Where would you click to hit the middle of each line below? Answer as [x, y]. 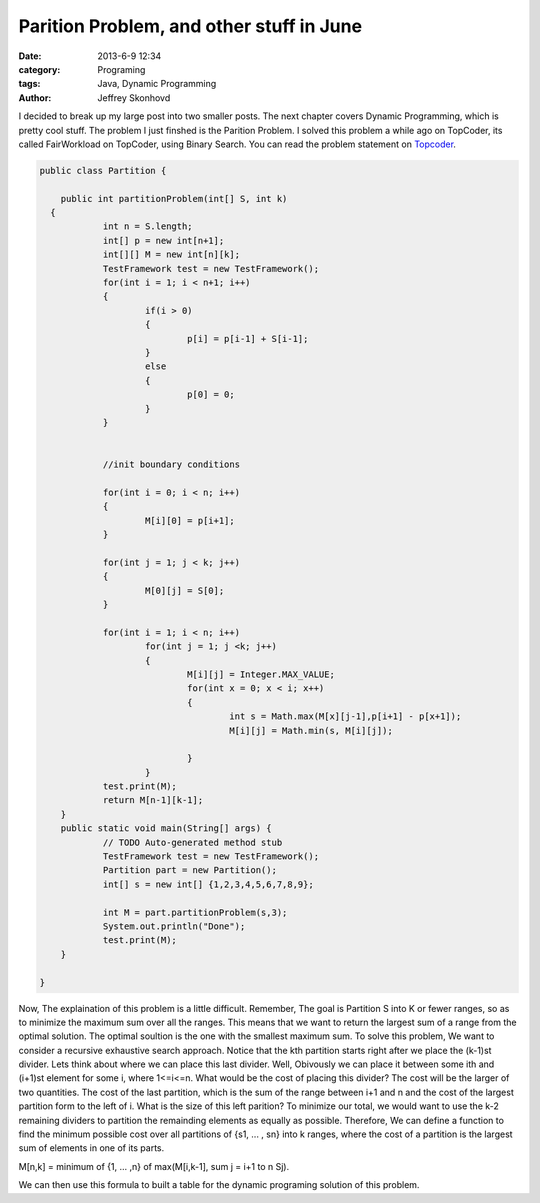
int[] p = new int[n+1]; [163, 240]
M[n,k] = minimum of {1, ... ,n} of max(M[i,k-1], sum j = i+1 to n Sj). [154, 1166]
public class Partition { [103, 170]
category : [39, 69]
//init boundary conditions [171, 464]
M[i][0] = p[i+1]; [190, 520]
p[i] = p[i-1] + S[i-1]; [247, 338]
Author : [35, 97]
